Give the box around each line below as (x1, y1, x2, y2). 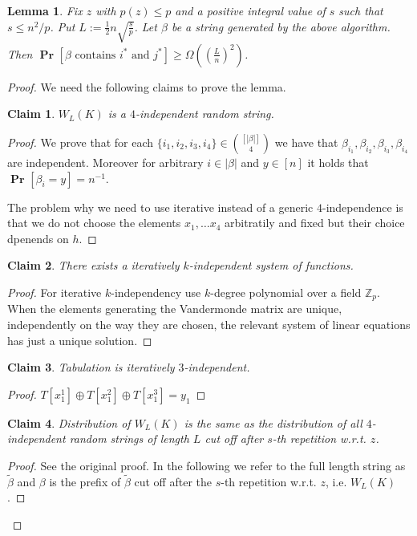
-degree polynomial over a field (210, 284, 362, 300)
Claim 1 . (7, 105, 55, 122)
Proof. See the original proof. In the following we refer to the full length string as (7, 457, 406, 474)
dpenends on (7, 229, 69, 246)
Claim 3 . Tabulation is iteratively (7, 359, 175, 376)
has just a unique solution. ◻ (7, 331, 152, 348)
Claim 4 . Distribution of (7, 414, 131, 431)
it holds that (307, 154, 369, 171)
